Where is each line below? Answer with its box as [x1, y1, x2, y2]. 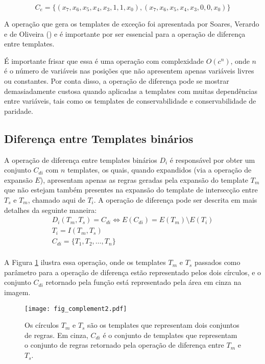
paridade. [4, 105, 33, 116]
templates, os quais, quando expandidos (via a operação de [67, 164, 252, 175]
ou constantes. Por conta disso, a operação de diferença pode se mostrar [4, 75, 229, 86]
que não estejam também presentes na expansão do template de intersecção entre [4, 184, 258, 195]
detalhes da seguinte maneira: [4, 204, 97, 215]
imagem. [4, 287, 31, 298]
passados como [194, 257, 240, 268]
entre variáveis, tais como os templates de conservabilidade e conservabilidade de [4, 95, 256, 106]
